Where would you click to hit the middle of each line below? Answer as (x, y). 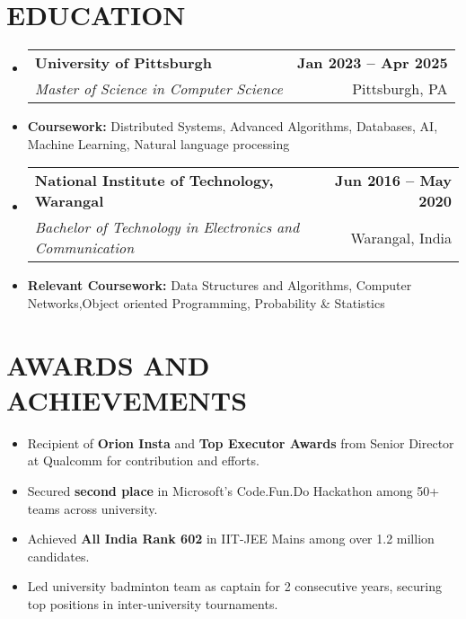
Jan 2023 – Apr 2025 (372, 63)
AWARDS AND (108, 364)
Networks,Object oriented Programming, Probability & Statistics (206, 302)
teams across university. (92, 508)
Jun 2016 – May (393, 181)
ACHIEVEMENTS (127, 399)
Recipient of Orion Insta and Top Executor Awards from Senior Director (241, 442)
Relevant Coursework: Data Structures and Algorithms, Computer (220, 285)
